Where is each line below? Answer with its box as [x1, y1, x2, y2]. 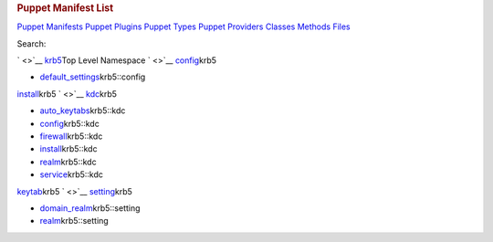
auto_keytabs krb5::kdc [39, 105, 126, 116]
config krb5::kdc [39, 118, 100, 129]
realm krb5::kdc [39, 156, 97, 167]
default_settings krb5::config [39, 71, 146, 82]
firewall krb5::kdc [39, 131, 103, 142]
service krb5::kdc [39, 169, 104, 180]
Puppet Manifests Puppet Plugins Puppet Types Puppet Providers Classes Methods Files [16, 21, 351, 32]
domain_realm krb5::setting [39, 202, 141, 214]
